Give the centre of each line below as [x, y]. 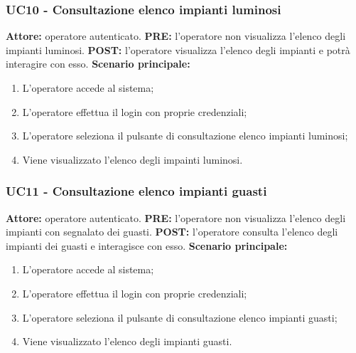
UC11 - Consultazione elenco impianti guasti [136, 191]
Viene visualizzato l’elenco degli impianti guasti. [127, 341]
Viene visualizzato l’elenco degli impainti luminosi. [133, 159]
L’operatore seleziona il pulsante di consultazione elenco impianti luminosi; [185, 136]
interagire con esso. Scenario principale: [98, 64]
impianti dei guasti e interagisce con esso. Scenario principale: [147, 245]
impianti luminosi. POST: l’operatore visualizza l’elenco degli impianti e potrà [178, 49]
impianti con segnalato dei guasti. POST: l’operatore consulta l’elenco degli [172, 232]
